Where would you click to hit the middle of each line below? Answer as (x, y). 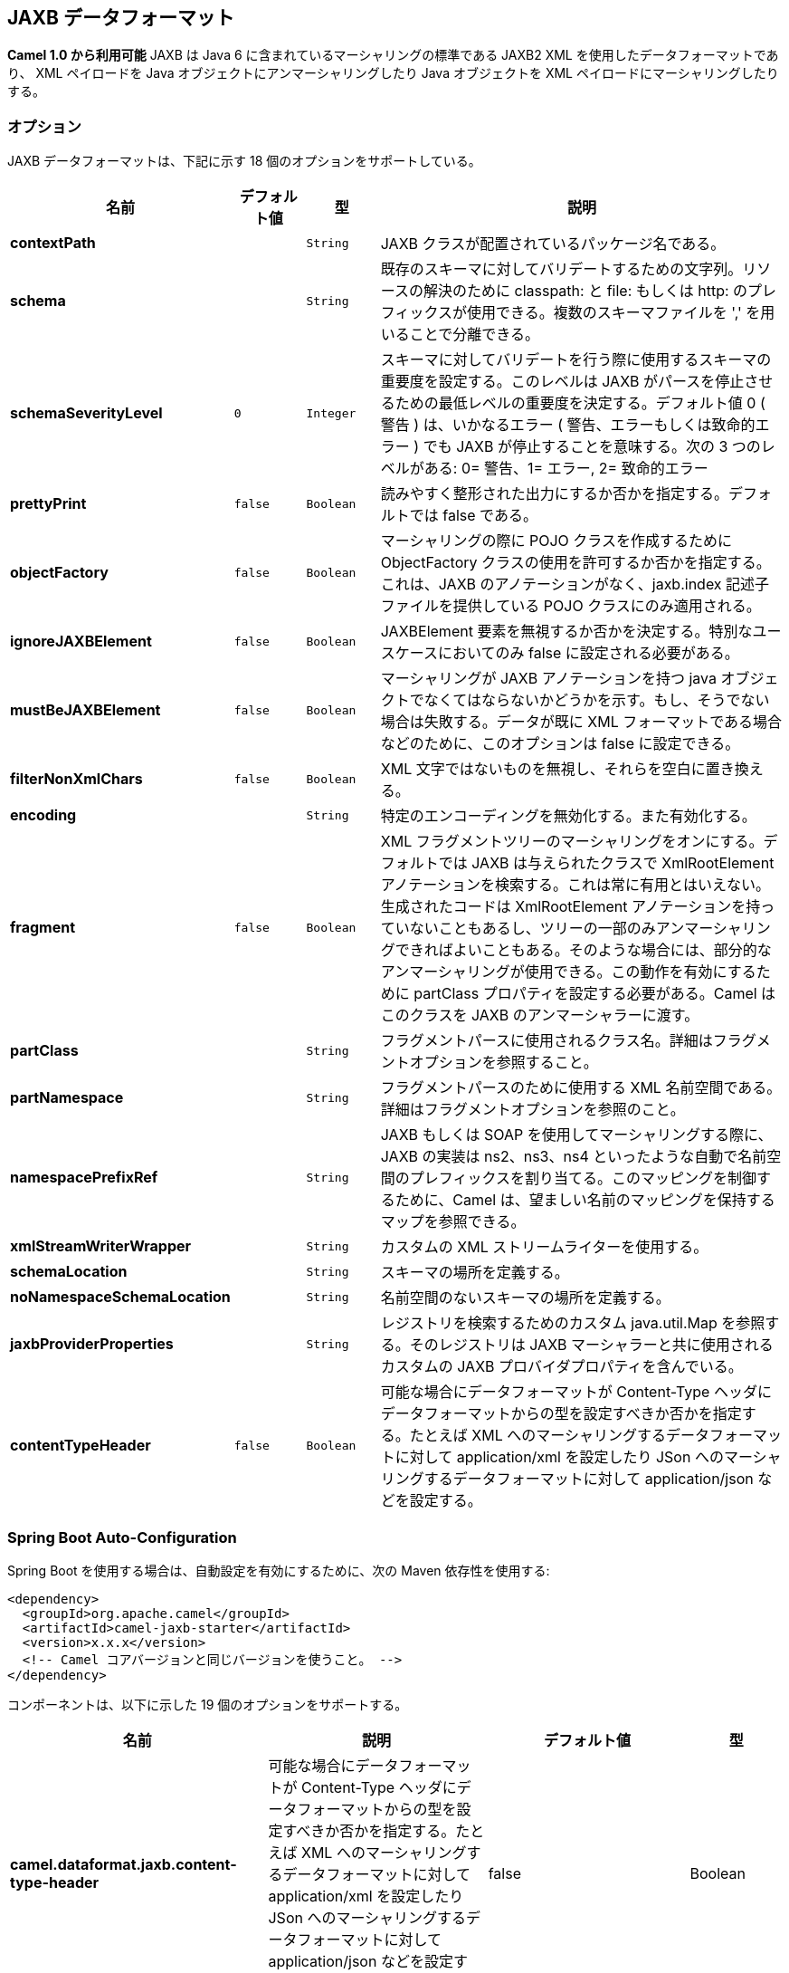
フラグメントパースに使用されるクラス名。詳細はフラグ (568, 1041)
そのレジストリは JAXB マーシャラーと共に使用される (591, 1345)
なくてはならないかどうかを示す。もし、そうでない (597, 700)
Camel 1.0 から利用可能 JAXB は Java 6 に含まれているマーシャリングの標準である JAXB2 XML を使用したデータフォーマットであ (393, 55)
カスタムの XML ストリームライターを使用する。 (544, 1247)
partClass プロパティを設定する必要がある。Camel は (595, 994)
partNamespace (67, 1098)
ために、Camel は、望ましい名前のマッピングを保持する (585, 1200)
